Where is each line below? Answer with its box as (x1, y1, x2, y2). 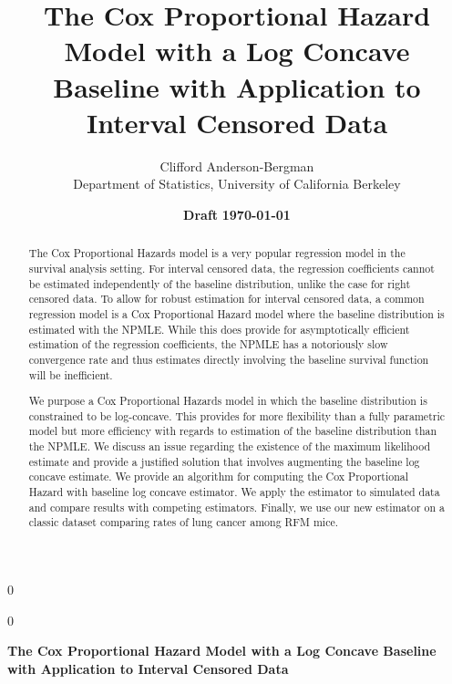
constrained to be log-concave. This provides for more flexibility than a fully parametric (28, 408, 446, 423)
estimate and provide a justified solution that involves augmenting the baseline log (28, 453, 420, 469)
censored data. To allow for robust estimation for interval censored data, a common (28, 291, 425, 306)
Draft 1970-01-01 (183, 204, 291, 223)
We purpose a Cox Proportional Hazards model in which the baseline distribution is (28, 393, 427, 409)
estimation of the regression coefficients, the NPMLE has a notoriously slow (28, 337, 388, 352)
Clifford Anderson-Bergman (159, 156, 314, 175)
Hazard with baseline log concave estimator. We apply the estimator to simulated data (28, 484, 440, 499)
